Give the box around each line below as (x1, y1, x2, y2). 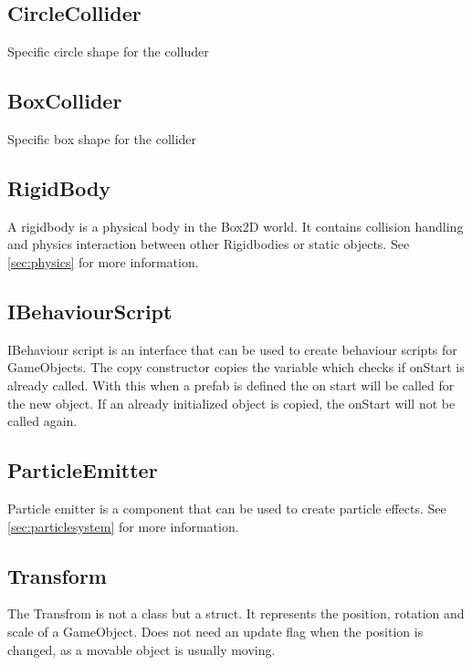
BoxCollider (7, 87, 122, 115)
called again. (7, 411, 78, 431)
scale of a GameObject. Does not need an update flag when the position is (7, 621, 424, 640)
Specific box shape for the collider (7, 130, 197, 148)
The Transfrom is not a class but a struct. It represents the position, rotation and (7, 604, 465, 623)
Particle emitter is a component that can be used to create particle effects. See (7, 498, 446, 517)
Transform (7, 561, 107, 589)
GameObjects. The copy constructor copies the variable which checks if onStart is (7, 358, 465, 377)
